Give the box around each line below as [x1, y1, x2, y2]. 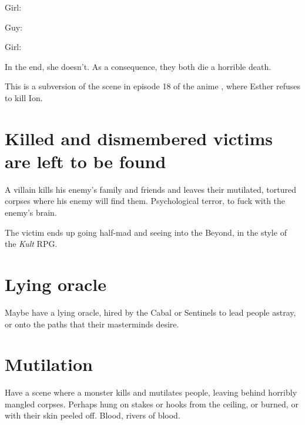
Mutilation [5, 352, 93, 376]
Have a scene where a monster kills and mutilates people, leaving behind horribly [5, 386, 297, 399]
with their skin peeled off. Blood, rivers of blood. [5, 409, 180, 421]
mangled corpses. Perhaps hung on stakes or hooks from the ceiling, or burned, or [5, 397, 299, 410]
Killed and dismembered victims [5, 126, 273, 150]
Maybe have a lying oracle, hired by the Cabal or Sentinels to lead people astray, [5, 306, 296, 318]
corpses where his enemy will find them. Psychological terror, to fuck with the [5, 195, 286, 207]
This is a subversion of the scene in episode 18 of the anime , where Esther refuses [5, 80, 301, 92]
